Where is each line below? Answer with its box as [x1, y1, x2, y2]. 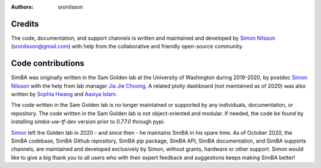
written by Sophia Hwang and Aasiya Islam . [11, 90, 117, 97]
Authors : [11, 4, 34, 10]
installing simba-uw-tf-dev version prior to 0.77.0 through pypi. [11, 118, 165, 125]
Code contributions [11, 58, 84, 68]
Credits [11, 18, 39, 29]
